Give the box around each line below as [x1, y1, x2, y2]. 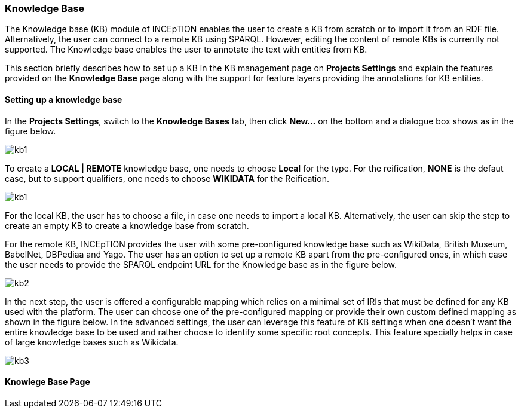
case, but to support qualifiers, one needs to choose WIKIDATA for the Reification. [5, 173, 329, 183]
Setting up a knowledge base [5, 94, 122, 105]
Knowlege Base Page [5, 377, 90, 387]
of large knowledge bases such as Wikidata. [5, 336, 179, 347]
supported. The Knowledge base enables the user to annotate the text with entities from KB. [5, 44, 367, 55]
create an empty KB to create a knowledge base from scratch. [5, 220, 249, 231]
